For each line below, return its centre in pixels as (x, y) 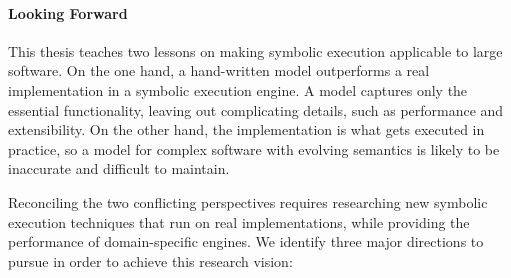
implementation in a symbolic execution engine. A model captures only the (238, 89)
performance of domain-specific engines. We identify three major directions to (246, 241)
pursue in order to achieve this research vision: (150, 260)
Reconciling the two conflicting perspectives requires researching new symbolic (248, 201)
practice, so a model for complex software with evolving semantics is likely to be (254, 148)
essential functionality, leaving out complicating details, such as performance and (256, 109)
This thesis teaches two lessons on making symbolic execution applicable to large (255, 50)
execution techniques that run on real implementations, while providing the (239, 221)
